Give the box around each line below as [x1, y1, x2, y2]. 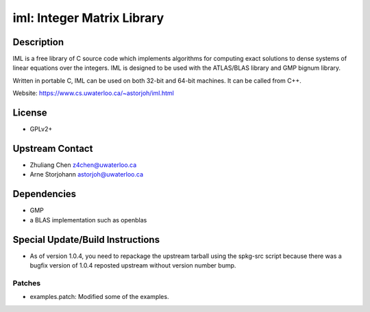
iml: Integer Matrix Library [12, 10, 164, 25]
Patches [12, 278, 41, 287]
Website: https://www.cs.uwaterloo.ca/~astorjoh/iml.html [12, 89, 174, 97]
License [12, 107, 47, 119]
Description [12, 36, 64, 48]
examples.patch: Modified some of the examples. [29, 293, 169, 301]
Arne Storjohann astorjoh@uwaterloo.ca [29, 170, 144, 179]
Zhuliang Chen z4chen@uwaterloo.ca [29, 161, 137, 169]
